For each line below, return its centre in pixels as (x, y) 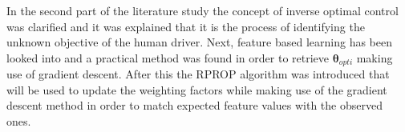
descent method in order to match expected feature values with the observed (194, 105)
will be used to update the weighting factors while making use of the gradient (197, 89)
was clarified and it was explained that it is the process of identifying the (186, 26)
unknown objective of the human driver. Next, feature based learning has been (200, 42)
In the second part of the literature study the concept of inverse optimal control (202, 10)
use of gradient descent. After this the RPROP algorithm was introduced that (198, 74)
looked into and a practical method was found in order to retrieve (168, 57)
